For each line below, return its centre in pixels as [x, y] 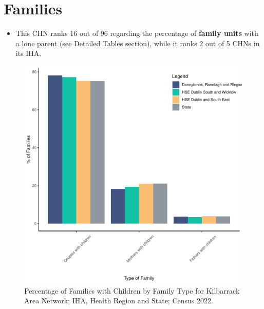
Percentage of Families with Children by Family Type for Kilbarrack [132, 290]
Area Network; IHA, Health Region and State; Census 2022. [119, 301]
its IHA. [29, 53]
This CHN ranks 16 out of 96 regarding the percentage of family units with [137, 33]
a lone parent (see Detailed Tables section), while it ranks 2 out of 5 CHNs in [138, 43]
